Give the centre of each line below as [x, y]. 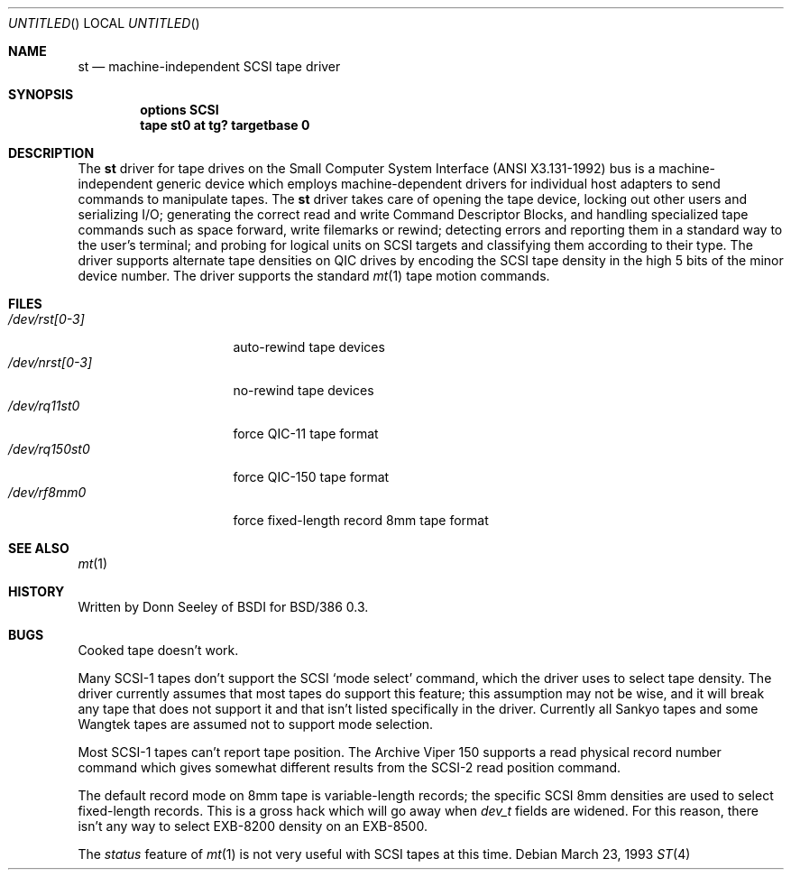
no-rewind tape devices [304, 390]
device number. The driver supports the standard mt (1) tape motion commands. [314, 276]
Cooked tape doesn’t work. [158, 650]
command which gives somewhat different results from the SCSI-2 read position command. [350, 767]
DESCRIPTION [51, 153]
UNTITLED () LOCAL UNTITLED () [104, 23]
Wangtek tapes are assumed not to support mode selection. [256, 724]
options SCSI [179, 110]
